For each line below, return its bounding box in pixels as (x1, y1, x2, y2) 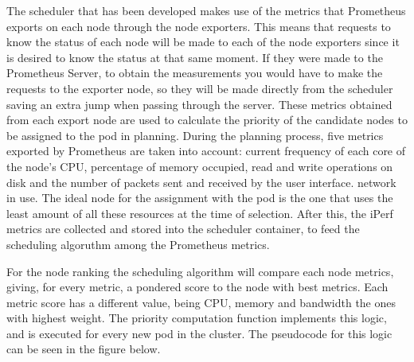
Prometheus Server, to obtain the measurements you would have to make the (6, 64, 383, 81)
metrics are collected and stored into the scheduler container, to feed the (6, 220, 360, 237)
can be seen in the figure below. (6, 341, 161, 357)
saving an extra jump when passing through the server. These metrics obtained (6, 95, 393, 112)
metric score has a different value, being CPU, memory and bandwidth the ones (6, 294, 396, 310)
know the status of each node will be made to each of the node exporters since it (6, 33, 400, 50)
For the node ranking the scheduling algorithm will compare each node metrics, (6, 263, 394, 279)
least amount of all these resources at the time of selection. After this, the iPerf (6, 204, 393, 221)
